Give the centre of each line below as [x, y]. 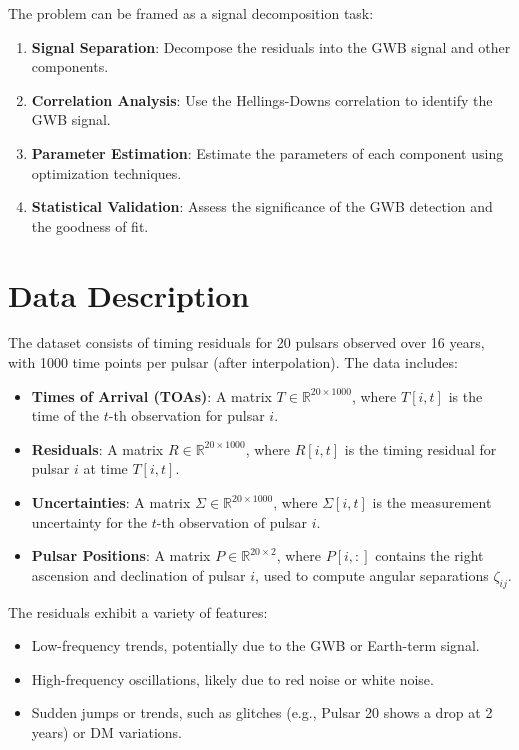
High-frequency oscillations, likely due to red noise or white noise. [232, 678]
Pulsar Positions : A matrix [121, 555]
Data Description [129, 294]
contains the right [429, 555]
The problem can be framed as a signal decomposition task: [191, 13]
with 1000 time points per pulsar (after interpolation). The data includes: [233, 362]
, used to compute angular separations [372, 574]
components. [70, 66]
